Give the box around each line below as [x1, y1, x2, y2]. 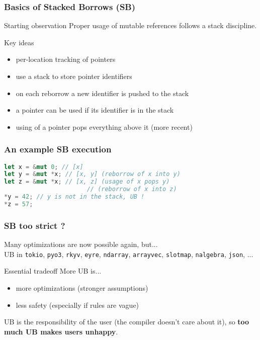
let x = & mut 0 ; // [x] [4, 163, 83, 171]
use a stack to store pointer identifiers [16, 71, 132, 81]
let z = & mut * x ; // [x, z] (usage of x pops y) [4, 178, 170, 186]
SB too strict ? [4, 219, 65, 231]
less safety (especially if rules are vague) [16, 299, 139, 310]
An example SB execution [4, 143, 112, 155]
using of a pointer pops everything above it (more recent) [16, 121, 193, 132]
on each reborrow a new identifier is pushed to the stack [16, 88, 189, 98]
